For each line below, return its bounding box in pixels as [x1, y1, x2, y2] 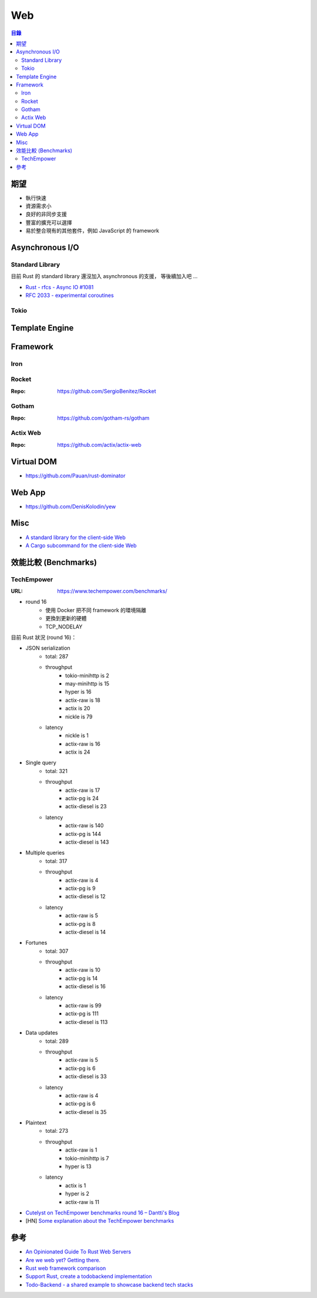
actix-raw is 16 [65, 740, 101, 747]
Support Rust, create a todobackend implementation [25, 1273, 152, 1280]
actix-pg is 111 [65, 1010, 99, 1017]
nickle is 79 [65, 713, 93, 720]
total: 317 [45, 857, 68, 864]
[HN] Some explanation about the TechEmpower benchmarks [25, 1217, 174, 1225]
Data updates [25, 1029, 58, 1036]
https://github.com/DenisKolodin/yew [25, 503, 116, 510]
